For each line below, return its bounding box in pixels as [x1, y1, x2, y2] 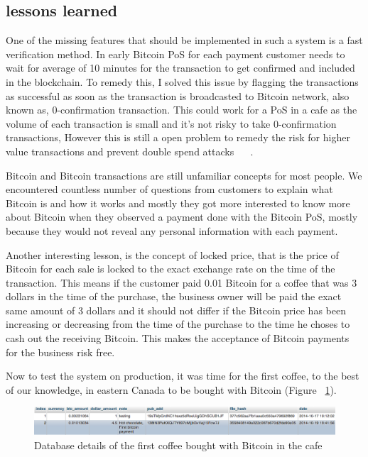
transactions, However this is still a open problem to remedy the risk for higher [6, 130, 350, 145]
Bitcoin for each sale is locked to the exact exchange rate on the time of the [6, 261, 335, 276]
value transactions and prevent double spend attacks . [6, 143, 254, 158]
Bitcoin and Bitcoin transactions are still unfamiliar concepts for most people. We [6, 167, 362, 182]
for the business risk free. [6, 344, 115, 359]
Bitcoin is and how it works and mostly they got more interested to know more [6, 195, 350, 210]
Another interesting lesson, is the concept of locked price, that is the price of [6, 247, 339, 262]
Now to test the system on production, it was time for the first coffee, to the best [6, 368, 359, 383]
